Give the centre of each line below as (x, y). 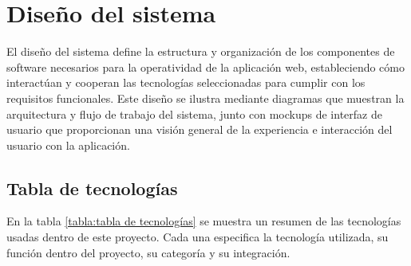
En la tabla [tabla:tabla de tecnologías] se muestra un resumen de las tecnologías (204, 221)
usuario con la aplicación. (68, 145)
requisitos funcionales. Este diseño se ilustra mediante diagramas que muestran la (205, 98)
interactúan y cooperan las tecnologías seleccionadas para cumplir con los (186, 82)
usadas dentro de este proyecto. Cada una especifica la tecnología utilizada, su (198, 237)
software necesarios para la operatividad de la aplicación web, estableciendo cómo (205, 66)
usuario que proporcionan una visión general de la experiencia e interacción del (200, 129)
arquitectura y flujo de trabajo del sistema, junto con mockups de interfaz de (194, 113)
